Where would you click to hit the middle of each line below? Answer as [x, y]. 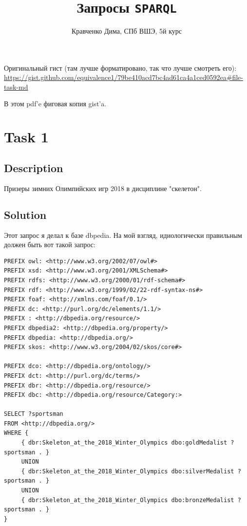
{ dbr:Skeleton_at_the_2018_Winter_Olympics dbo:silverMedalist [128, 471]
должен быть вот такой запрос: [50, 244]
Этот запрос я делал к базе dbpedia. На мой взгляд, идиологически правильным [123, 235]
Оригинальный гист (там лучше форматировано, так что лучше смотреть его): [120, 68]
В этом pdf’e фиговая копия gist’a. [55, 103]
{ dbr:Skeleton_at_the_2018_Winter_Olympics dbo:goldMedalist [124, 443]
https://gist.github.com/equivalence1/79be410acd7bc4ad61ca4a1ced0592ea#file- [123, 77]
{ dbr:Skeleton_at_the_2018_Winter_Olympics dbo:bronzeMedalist [128, 500]
